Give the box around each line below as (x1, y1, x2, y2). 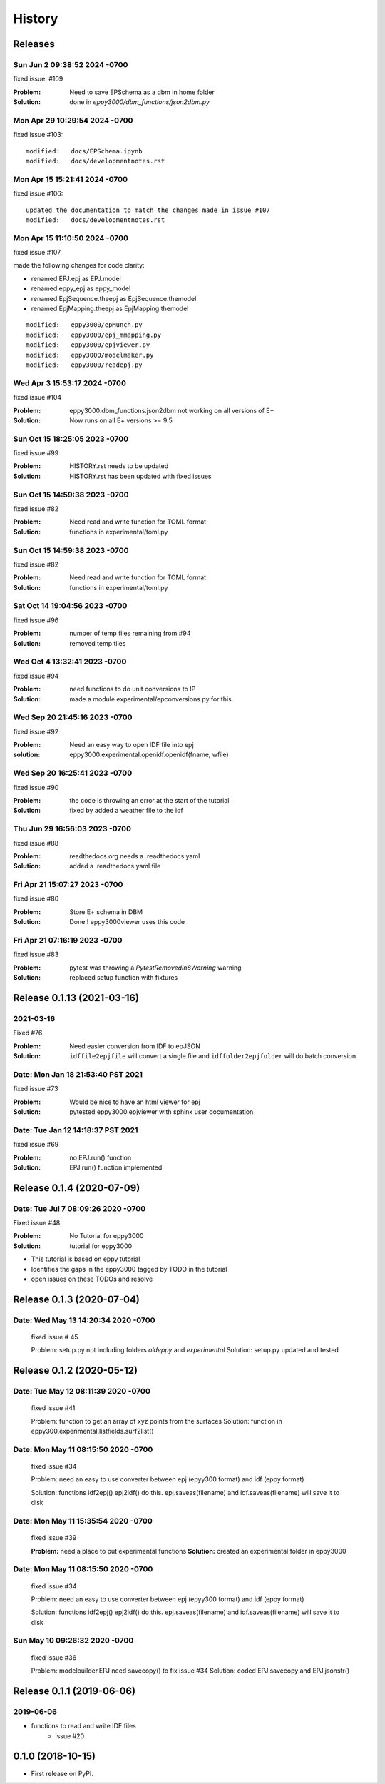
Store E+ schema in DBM (69, 907, 143, 916)
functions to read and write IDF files (31, 1722, 137, 1730)
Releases (13, 38, 55, 50)
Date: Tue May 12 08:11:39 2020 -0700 (13, 1387, 151, 1397)
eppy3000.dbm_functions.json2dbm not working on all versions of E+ (69, 406, 274, 415)
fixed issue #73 (13, 1085, 58, 1093)
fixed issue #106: (13, 189, 63, 198)
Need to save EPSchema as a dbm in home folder (69, 88, 215, 96)
